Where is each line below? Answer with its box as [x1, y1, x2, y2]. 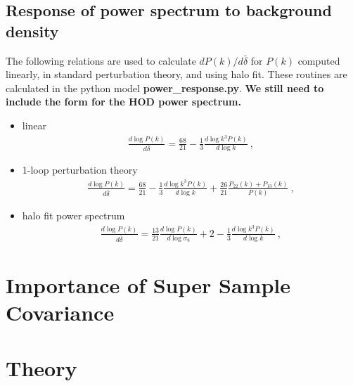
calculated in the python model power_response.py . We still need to [6, 80, 324, 95]
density [6, 20, 59, 41]
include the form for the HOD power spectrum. [6, 94, 241, 109]
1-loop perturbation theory [22, 162, 138, 177]
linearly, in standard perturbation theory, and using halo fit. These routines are [6, 67, 347, 82]
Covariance [6, 298, 115, 327]
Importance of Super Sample [6, 271, 290, 300]
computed [297, 53, 340, 67]
